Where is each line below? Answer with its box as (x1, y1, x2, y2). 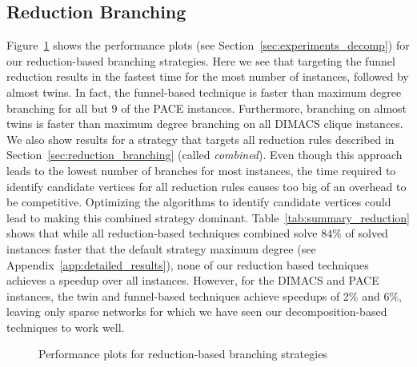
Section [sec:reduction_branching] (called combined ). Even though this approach (6, 146, 403, 163)
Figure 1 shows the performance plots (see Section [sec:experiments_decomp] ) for (6, 37, 410, 54)
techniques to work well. (6, 318, 125, 335)
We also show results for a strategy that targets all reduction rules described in (6, 130, 395, 147)
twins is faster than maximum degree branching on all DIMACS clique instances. (6, 115, 403, 132)
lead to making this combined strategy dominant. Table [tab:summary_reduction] (6, 209, 411, 225)
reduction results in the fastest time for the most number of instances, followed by (6, 68, 409, 85)
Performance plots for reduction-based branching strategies (38, 345, 327, 362)
